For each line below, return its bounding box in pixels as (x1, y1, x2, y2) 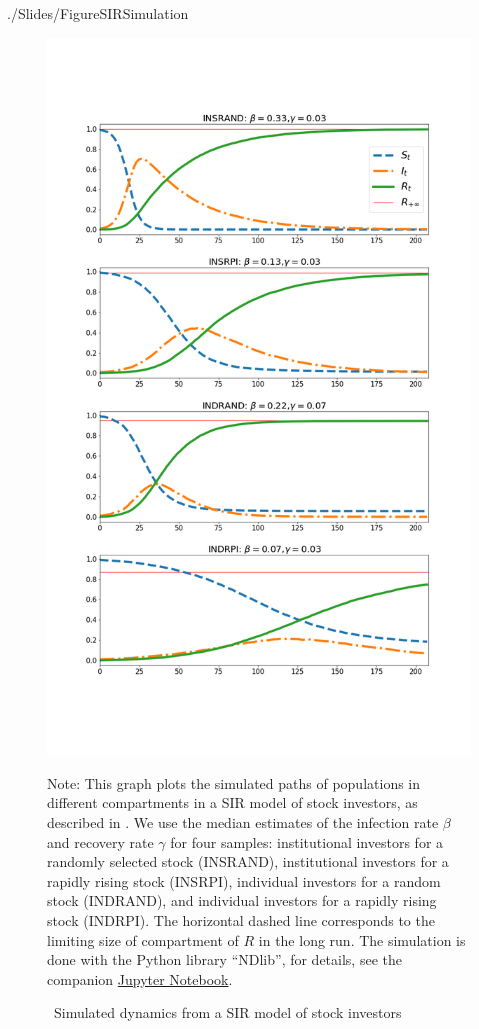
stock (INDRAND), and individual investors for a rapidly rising (47, 890, 437, 911)
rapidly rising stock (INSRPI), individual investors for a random (47, 870, 441, 891)
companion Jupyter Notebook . (47, 968, 233, 989)
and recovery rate (47, 831, 154, 852)
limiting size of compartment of (47, 929, 239, 950)
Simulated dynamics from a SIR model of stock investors (53, 1002, 402, 1023)
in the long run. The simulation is (258, 929, 466, 950)
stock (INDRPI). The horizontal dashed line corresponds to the (47, 909, 435, 930)
